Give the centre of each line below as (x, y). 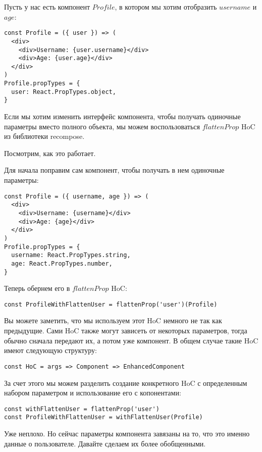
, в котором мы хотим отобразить (166, 7)
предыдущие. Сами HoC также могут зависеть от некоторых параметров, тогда (126, 331)
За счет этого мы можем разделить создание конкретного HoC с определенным (126, 383)
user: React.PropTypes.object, (64, 92)
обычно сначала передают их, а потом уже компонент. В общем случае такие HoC (131, 340)
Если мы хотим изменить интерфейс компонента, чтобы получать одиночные (122, 116)
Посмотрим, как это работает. (50, 153)
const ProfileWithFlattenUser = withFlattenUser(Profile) (103, 417)
